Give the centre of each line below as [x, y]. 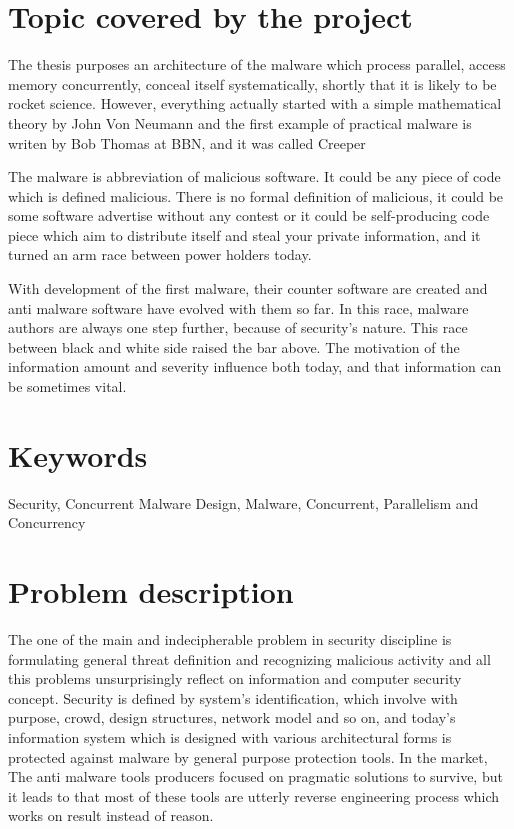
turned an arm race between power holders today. [160, 254]
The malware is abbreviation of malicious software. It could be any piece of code [254, 176]
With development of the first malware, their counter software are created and [248, 288]
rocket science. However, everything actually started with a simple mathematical [255, 103]
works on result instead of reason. [111, 815]
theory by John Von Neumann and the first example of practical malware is [240, 122]
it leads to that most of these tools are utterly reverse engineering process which [254, 795]
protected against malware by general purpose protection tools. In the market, [248, 756]
